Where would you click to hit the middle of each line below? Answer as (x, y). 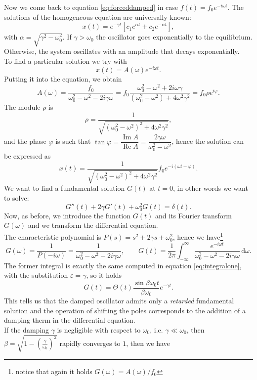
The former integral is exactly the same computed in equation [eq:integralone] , (123, 265)
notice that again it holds (54, 371)
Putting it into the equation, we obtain (63, 79)
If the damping (27, 330)
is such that (73, 141)
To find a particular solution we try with (65, 61)
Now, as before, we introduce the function (67, 215)
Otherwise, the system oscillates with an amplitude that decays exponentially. (122, 51)
